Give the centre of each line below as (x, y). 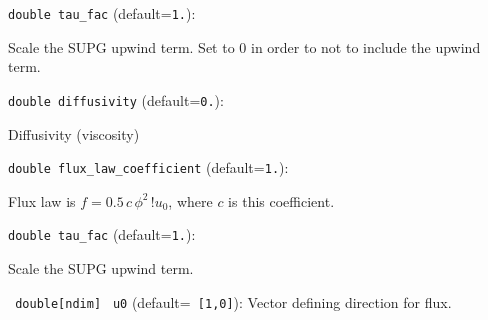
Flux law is (42, 200)
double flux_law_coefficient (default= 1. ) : (148, 167)
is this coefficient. (281, 200)
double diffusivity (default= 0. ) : (116, 99)
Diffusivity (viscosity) (74, 133)
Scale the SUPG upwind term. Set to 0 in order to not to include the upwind (244, 46)
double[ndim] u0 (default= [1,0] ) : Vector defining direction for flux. (233, 301)
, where (190, 200)
